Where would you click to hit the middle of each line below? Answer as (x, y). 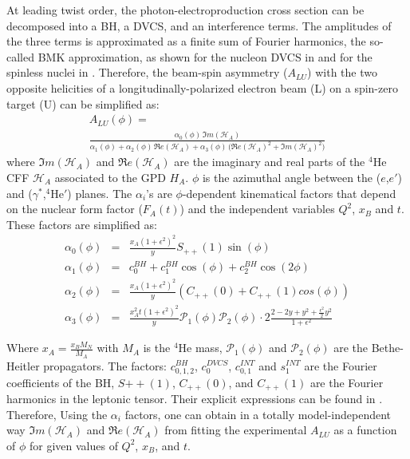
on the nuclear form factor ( (75, 209)
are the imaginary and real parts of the (270, 162)
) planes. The (100, 193)
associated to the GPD (110, 177)
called (20, 56)
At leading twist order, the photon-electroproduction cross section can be (185, 10)
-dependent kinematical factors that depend (289, 193)
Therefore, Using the (57, 414)
